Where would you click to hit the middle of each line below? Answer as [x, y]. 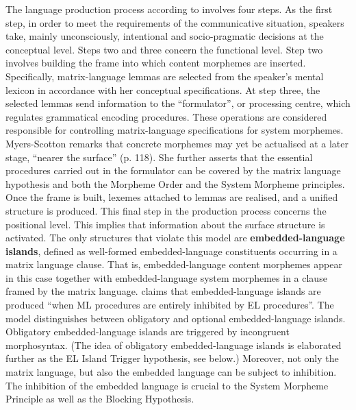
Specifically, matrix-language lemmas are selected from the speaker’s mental [165, 76]
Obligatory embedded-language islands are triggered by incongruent [148, 331]
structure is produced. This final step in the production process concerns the [166, 210]
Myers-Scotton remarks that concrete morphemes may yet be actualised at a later [177, 143]
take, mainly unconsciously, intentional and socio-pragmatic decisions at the [165, 36]
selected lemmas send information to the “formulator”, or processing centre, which [178, 103]
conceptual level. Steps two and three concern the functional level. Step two [164, 49]
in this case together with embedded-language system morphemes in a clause [166, 277]
